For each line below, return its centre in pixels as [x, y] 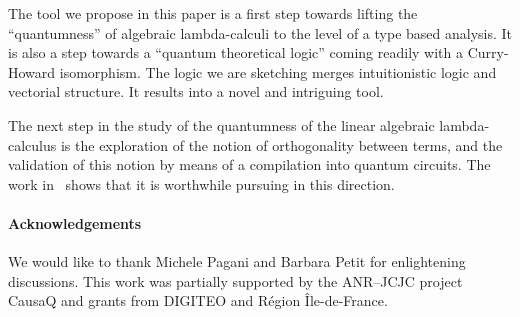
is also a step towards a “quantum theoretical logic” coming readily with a [235, 52]
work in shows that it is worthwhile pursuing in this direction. [201, 183]
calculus [32, 144]
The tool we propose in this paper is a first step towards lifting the [213, 13]
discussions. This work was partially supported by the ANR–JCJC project [235, 280]
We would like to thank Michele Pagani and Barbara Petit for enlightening [237, 261]
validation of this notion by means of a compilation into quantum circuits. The [249, 164]
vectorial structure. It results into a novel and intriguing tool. [196, 91]
